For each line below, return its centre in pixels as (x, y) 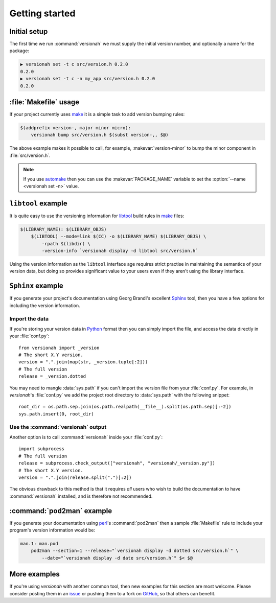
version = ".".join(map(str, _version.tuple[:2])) (83, 362)
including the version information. (45, 305)
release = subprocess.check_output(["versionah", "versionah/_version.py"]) (117, 463)
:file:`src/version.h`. (30, 155)
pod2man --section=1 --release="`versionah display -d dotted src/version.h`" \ (135, 551)
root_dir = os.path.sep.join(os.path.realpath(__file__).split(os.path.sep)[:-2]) (125, 407)
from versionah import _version (59, 348)
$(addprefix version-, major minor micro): (76, 128)
